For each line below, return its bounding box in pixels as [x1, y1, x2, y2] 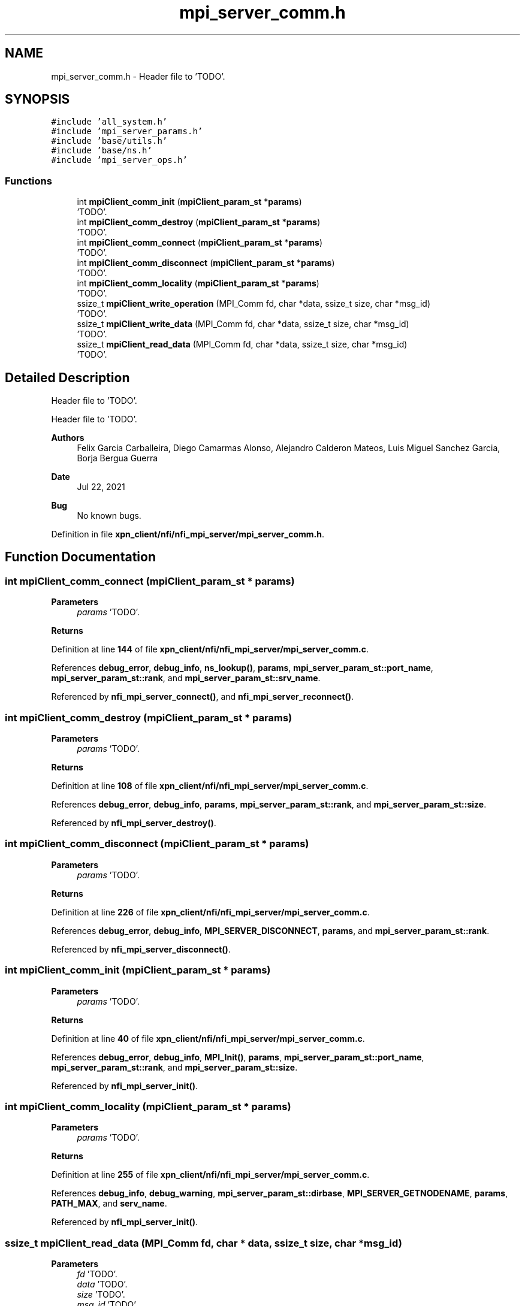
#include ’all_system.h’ [51, 117, 168, 127]
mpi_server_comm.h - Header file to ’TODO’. [51, 71, 225, 81]
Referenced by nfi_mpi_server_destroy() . [51, 818, 216, 828]
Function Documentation [5, 549, 156, 565]
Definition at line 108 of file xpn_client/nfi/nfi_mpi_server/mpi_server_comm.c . [51, 781, 369, 791]
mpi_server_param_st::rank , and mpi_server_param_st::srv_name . [51, 673, 321, 684]
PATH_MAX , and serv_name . [51, 1198, 167, 1209]
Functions [5, 174, 52, 187]
